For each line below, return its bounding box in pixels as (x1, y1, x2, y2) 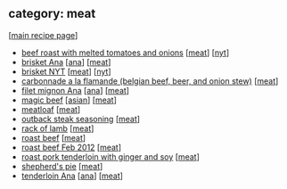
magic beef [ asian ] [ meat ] (20, 94, 118, 105)
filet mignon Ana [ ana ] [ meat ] (20, 85, 130, 95)
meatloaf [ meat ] (20, 103, 81, 114)
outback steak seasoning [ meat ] (20, 113, 140, 124)
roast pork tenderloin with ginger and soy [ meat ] (20, 151, 200, 162)
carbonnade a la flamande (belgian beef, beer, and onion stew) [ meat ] (20, 75, 279, 86)
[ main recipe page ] (8, 29, 78, 40)
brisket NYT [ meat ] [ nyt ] (20, 66, 112, 77)
